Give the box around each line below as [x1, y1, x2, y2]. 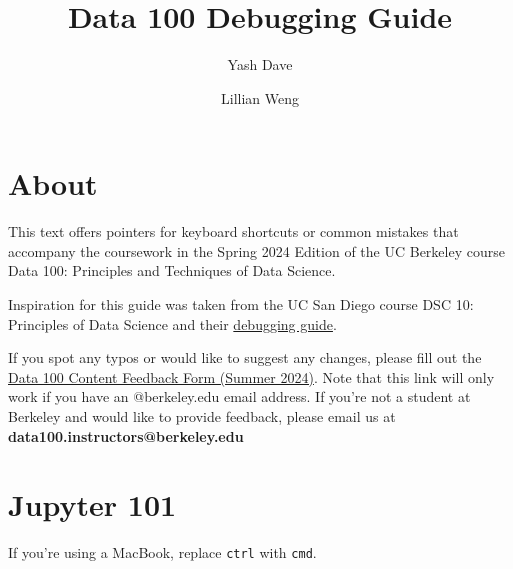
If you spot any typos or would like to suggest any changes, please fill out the [8, 347, 482, 368]
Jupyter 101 [8, 484, 177, 525]
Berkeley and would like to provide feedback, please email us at [8, 406, 396, 426]
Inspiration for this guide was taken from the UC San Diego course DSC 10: [8, 294, 474, 315]
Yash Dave [227, 54, 293, 75]
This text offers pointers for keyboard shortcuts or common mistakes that [8, 221, 459, 242]
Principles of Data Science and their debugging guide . [8, 313, 337, 334]
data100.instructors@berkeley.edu [8, 425, 244, 446]
